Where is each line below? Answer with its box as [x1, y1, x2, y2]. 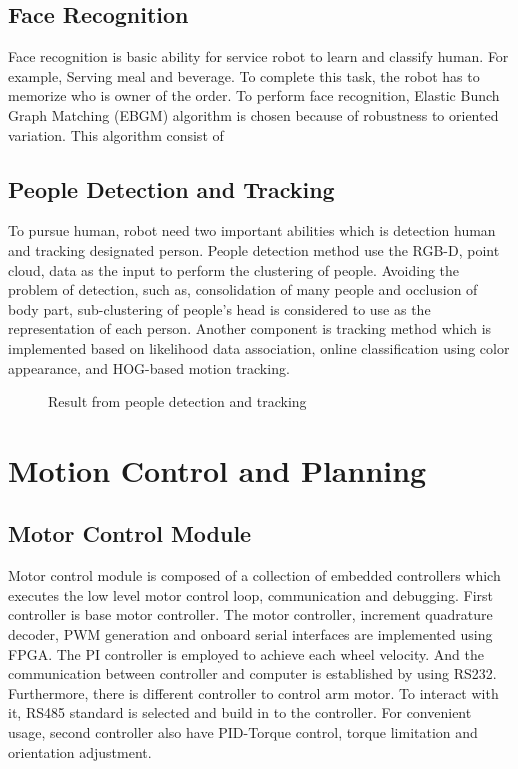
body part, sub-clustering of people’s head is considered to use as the [8, 298, 431, 319]
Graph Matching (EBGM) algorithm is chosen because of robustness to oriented [8, 104, 499, 125]
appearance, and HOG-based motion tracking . [8, 357, 290, 378]
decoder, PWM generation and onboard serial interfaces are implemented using [8, 624, 493, 645]
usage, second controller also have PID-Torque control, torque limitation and [8, 722, 478, 743]
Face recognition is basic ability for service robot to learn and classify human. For [8, 46, 509, 67]
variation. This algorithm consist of [8, 124, 224, 145]
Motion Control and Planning [8, 449, 427, 490]
